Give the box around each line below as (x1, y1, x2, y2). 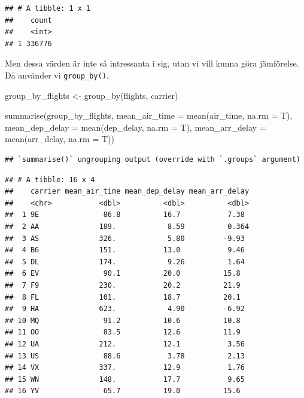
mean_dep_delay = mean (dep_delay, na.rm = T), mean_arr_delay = (5, 120, 266, 133)
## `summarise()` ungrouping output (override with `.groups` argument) (5, 155, 300, 164)
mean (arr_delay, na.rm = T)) (5, 132, 114, 145)
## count (5, 16, 52, 25)
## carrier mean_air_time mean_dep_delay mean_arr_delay (5, 187, 250, 196)
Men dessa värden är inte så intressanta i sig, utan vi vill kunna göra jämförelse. (5, 57, 299, 70)
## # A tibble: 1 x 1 (5, 4, 91, 13)
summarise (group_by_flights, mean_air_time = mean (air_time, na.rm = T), (5, 109, 293, 122)
